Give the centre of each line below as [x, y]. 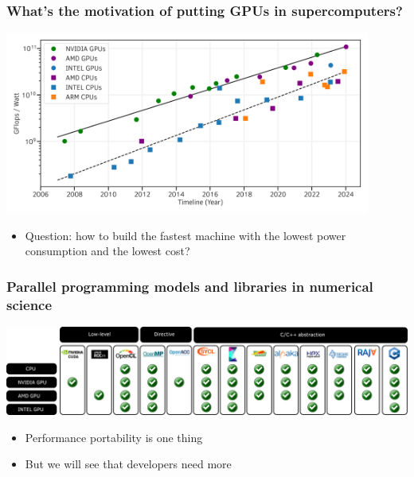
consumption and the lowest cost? [107, 251]
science [29, 304]
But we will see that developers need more [128, 464]
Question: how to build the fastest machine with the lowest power [186, 235]
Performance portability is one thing [114, 437]
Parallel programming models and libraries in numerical [190, 286]
